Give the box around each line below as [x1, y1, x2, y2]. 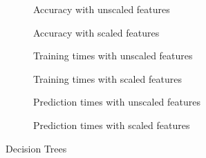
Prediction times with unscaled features [33, 95, 201, 109]
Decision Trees [6, 141, 67, 155]
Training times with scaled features [33, 71, 182, 86]
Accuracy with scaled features [33, 25, 160, 39]
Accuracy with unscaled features [33, 2, 170, 16]
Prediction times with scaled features [33, 117, 190, 132]
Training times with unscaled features [33, 48, 193, 63]
